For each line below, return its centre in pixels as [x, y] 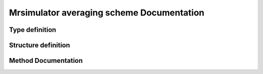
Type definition [33, 30]
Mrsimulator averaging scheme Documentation [107, 13]
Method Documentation [46, 61]
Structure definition [39, 45]
